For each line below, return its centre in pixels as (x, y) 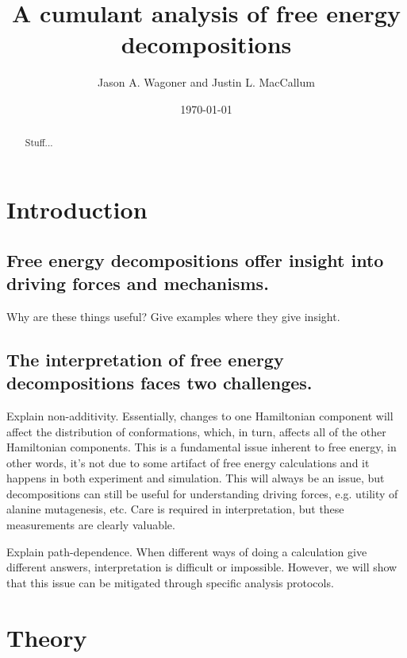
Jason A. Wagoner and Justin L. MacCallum (206, 82)
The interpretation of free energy (145, 359)
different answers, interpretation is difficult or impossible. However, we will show (202, 567)
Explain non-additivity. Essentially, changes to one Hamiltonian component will (200, 415)
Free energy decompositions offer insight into (195, 259)
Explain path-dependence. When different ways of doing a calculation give (187, 551)
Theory (47, 637)
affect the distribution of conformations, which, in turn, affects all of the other (196, 431)
